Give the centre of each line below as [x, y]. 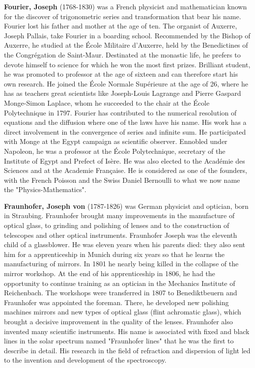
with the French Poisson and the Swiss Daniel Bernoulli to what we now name [122, 180]
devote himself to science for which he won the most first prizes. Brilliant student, [127, 64]
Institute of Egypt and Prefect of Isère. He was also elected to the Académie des [125, 160]
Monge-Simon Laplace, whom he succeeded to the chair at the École [107, 102]
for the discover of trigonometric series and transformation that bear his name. [123, 16]
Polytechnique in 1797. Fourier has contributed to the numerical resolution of [120, 112]
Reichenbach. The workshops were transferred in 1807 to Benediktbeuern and [121, 293]
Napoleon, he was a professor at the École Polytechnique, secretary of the [115, 151]
